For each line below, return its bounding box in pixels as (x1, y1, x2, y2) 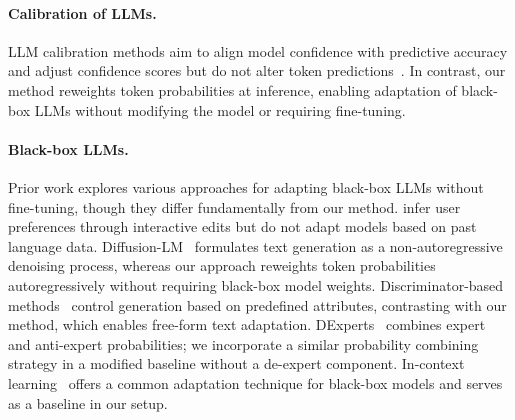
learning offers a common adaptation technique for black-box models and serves (8, 372, 503, 393)
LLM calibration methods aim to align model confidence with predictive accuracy (8, 40, 508, 61)
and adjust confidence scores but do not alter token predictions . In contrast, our (8, 60, 506, 81)
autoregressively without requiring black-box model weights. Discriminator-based (8, 274, 504, 295)
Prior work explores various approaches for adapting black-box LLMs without (8, 176, 484, 197)
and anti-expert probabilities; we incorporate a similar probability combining (8, 333, 479, 354)
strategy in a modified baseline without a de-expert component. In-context (8, 353, 465, 374)
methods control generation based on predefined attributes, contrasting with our (8, 294, 507, 315)
